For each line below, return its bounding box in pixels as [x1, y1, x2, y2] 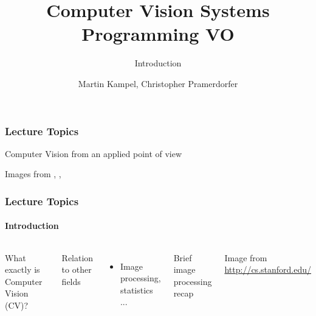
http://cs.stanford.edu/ [224, 263, 311, 276]
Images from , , [5, 167, 61, 180]
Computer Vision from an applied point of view [5, 147, 182, 160]
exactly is [5, 263, 40, 276]
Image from [224, 251, 267, 264]
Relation [61, 251, 94, 264]
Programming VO [81, 21, 235, 46]
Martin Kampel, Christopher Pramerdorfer [78, 77, 238, 90]
